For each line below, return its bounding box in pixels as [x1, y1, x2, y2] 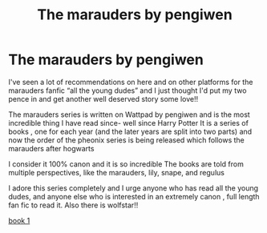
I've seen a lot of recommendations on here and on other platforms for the [8, 77, 253, 86]
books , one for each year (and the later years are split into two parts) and [8, 127, 253, 136]
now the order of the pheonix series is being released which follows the [8, 135, 245, 145]
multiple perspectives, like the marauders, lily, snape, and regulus [8, 167, 225, 177]
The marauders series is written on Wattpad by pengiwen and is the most [8, 110, 250, 119]
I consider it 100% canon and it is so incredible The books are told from [8, 159, 245, 169]
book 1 [8, 215, 30, 225]
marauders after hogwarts [8, 143, 95, 153]
